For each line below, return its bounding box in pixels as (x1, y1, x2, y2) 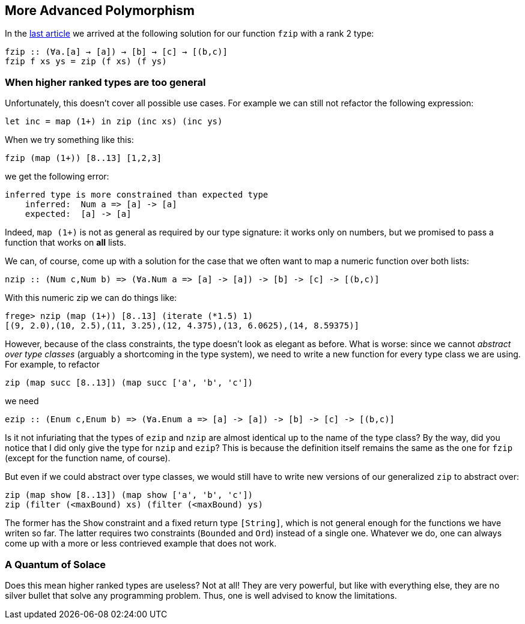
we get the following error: (5, 171, 109, 182)
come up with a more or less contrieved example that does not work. (5, 538, 277, 549)
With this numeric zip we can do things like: (5, 292, 177, 303)
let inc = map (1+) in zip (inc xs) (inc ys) (5, 117, 223, 127)
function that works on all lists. (5, 237, 126, 248)
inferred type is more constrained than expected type (5, 190, 269, 200)
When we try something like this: (5, 135, 134, 145)
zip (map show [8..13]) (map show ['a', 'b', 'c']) (5, 490, 253, 500)
